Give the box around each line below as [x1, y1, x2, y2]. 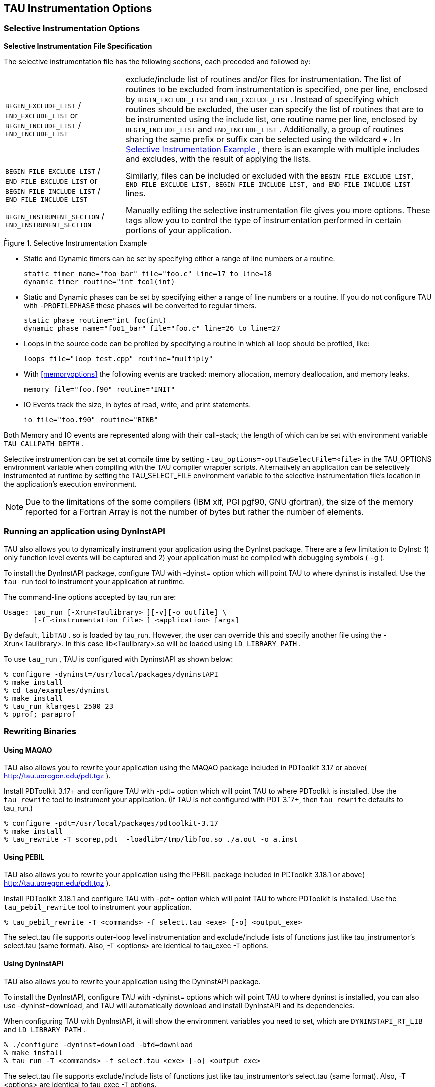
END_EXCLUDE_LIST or [5, 110, 78, 121]
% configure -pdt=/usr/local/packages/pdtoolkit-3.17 [4, 819, 218, 828]
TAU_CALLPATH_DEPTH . [4, 439, 84, 448]
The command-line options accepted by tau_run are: [4, 592, 176, 601]
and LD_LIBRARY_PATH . [4, 1025, 86, 1034]
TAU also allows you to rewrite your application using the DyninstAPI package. [4, 977, 261, 986]
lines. [125, 188, 145, 198]
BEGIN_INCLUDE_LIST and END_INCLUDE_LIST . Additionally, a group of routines [125, 124, 404, 134]
